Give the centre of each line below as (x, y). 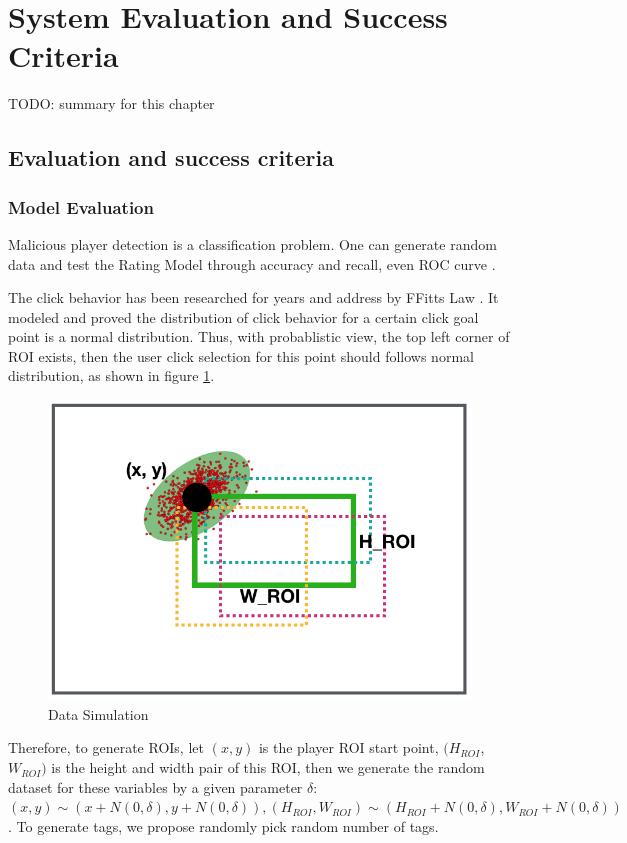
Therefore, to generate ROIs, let (106, 747)
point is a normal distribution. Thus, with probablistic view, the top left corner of (259, 336)
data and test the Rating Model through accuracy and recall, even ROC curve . (252, 263)
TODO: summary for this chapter (111, 103)
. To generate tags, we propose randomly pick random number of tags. (223, 825)
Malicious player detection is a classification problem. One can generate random (252, 243)
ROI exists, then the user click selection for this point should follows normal (241, 355)
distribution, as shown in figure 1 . (111, 375)
